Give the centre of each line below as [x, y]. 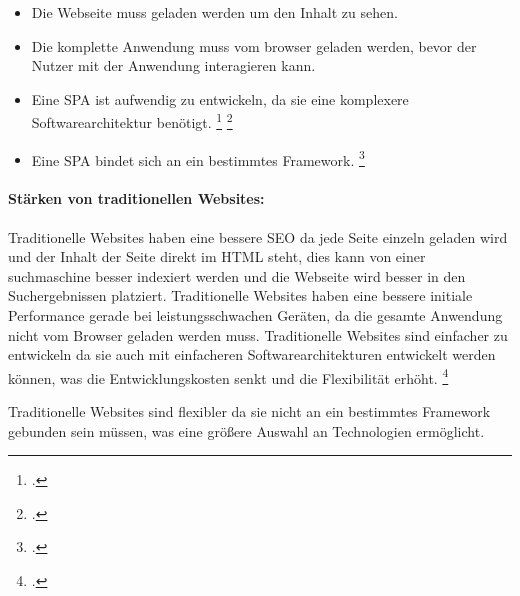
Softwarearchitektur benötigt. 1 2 [132, 121]
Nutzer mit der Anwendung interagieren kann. [173, 65]
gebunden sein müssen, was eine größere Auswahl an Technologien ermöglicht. [246, 430]
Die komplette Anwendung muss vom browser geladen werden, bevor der [254, 45]
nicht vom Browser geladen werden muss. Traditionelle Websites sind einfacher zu [258, 334]
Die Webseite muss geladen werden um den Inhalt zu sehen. [214, 12]
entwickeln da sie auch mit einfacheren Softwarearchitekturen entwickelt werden [252, 354]
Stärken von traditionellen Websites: [136, 198]
